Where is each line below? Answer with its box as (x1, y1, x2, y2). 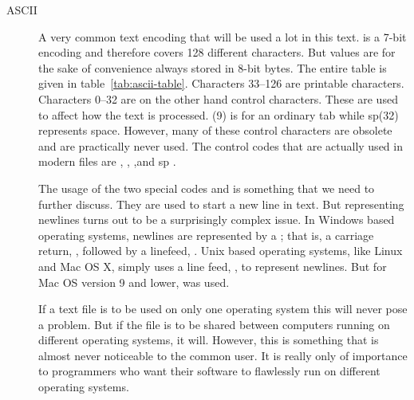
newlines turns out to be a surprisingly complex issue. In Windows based (38, 211, 395, 228)
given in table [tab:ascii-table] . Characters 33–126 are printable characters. (38, 75, 404, 92)
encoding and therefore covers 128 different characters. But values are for (38, 44, 396, 61)
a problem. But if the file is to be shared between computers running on (38, 316, 390, 332)
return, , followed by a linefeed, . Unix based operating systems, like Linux (38, 242, 403, 259)
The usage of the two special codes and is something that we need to (38, 179, 375, 196)
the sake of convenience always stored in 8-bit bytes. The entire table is (38, 59, 387, 76)
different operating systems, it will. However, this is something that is (38, 331, 379, 348)
